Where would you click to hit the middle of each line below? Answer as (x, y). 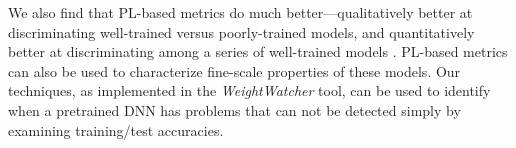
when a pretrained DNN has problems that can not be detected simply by (234, 109)
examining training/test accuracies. (116, 129)
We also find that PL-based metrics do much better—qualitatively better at (240, 12)
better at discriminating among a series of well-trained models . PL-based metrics (258, 51)
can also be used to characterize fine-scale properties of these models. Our (234, 70)
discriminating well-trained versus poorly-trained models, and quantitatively (241, 31)
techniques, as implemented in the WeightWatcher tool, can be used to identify (249, 90)
